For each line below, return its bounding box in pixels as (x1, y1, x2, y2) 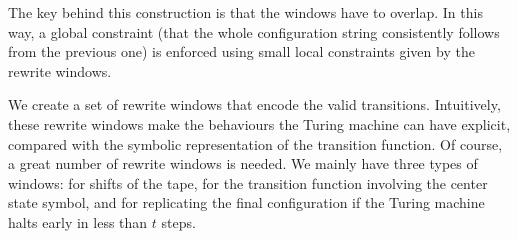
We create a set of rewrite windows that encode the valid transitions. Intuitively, (8, 94, 501, 115)
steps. (161, 211, 196, 232)
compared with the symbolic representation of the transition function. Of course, (8, 133, 503, 154)
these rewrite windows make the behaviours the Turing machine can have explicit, (8, 113, 511, 134)
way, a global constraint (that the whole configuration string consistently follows (8, 21, 500, 42)
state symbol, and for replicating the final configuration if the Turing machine (8, 192, 485, 213)
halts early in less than (8, 211, 148, 232)
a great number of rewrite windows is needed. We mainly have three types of (8, 153, 478, 174)
